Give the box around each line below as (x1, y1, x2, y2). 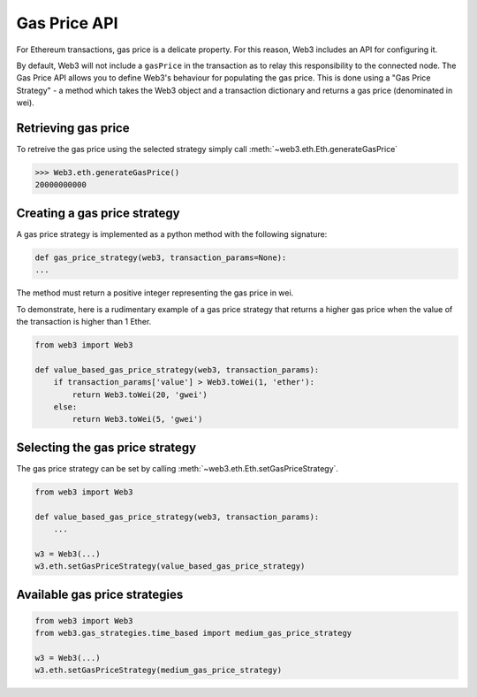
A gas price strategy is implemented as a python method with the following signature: (16, 228, 328, 239)
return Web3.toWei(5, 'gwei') (72, 414, 203, 425)
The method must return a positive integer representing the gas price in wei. (16, 287, 294, 298)
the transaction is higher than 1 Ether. (16, 317, 152, 327)
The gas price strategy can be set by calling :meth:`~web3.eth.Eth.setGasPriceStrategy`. (16, 463, 339, 473)
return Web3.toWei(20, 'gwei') (72, 389, 208, 400)
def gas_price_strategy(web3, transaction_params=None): (34, 252, 287, 263)
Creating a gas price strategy (16, 205, 180, 220)
